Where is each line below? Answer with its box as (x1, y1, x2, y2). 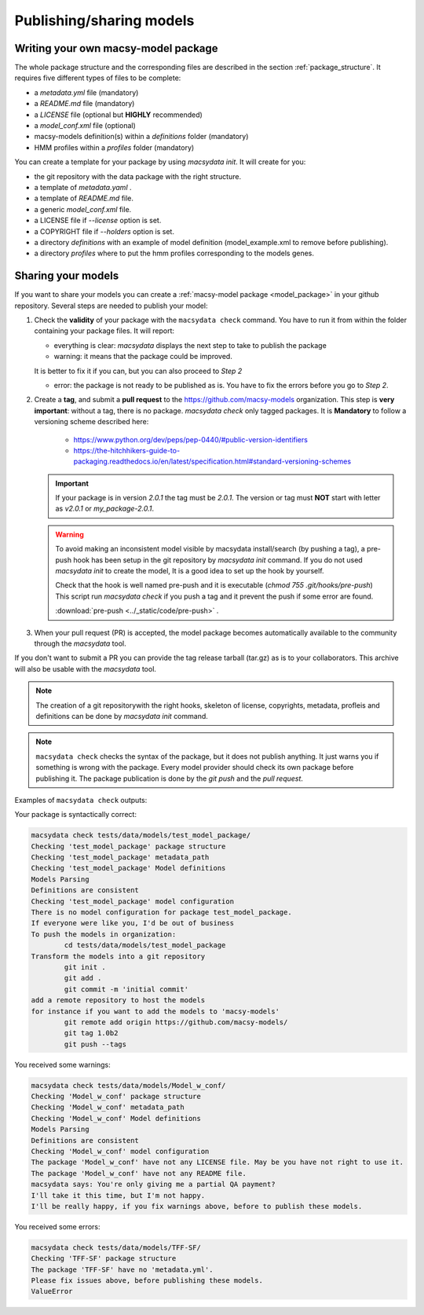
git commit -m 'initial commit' (64, 984, 188, 994)
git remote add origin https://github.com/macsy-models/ (64, 1017, 288, 1027)
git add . (64, 974, 102, 983)
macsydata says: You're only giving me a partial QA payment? (31, 1180, 276, 1189)
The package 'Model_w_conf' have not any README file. (31, 1169, 247, 1178)
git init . (64, 962, 106, 972)
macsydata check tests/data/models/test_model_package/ (31, 831, 251, 840)
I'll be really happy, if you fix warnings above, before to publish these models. (31, 1202, 363, 1211)
